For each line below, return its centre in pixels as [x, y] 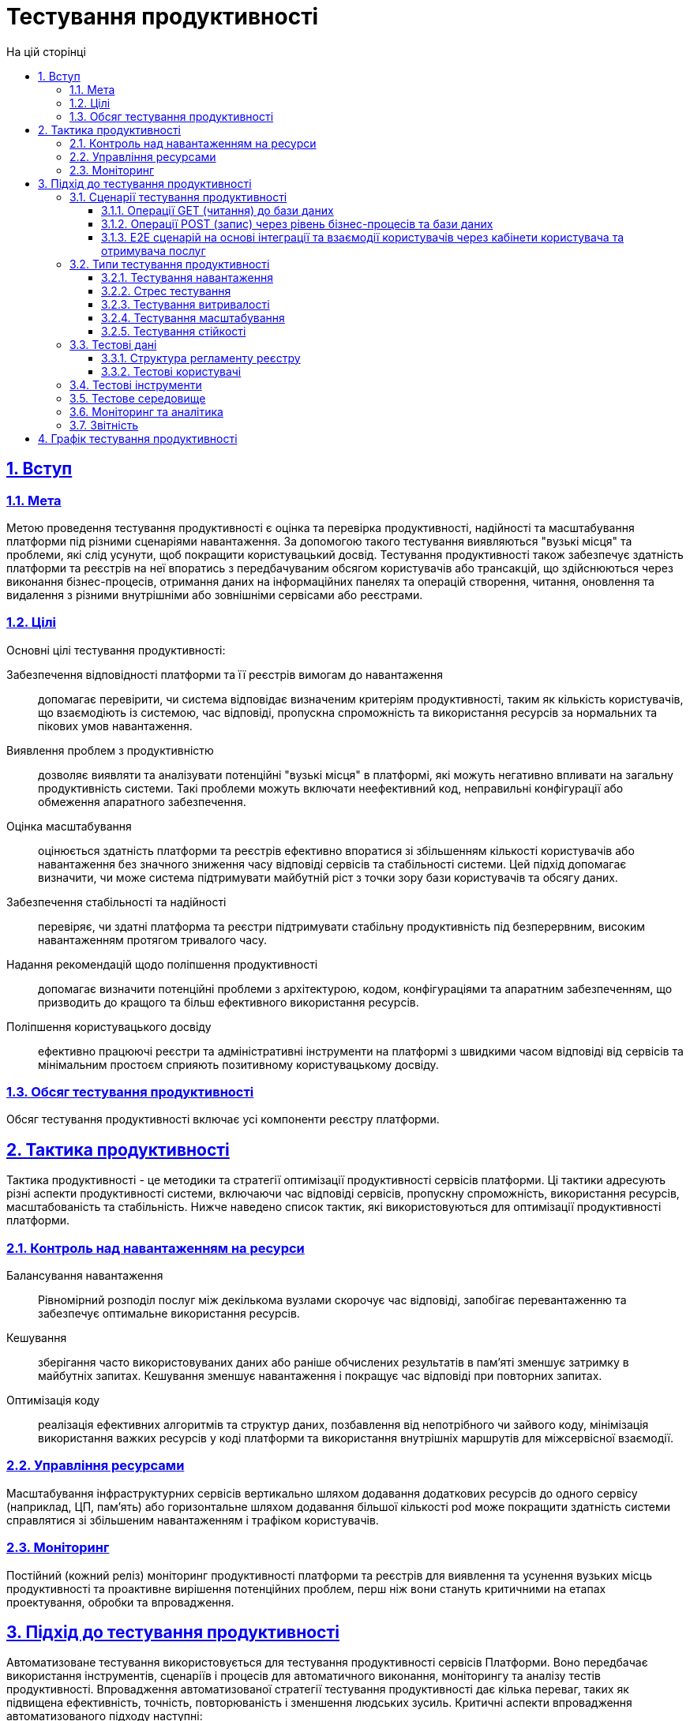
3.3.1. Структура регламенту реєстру [201, 358]
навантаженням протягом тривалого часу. [153, 939]
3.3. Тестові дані [113, 344]
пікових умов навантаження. [115, 726]
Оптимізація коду [53, 1400]
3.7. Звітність [104, 425]
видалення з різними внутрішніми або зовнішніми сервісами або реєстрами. [215, 594]
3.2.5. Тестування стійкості [174, 331]
